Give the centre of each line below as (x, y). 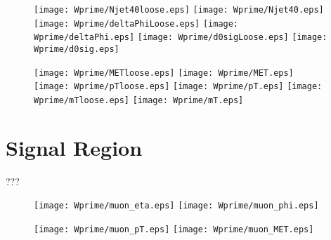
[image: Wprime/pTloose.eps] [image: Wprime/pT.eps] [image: (178, 87)
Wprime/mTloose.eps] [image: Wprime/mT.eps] (139, 100)
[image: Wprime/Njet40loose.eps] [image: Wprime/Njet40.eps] (179, 10)
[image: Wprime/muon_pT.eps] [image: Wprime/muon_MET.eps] (174, 229)
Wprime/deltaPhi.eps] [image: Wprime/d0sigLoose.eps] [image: (181, 38)
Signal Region (74, 147)
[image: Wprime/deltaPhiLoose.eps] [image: (136, 24)
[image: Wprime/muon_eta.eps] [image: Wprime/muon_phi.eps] (176, 206)
